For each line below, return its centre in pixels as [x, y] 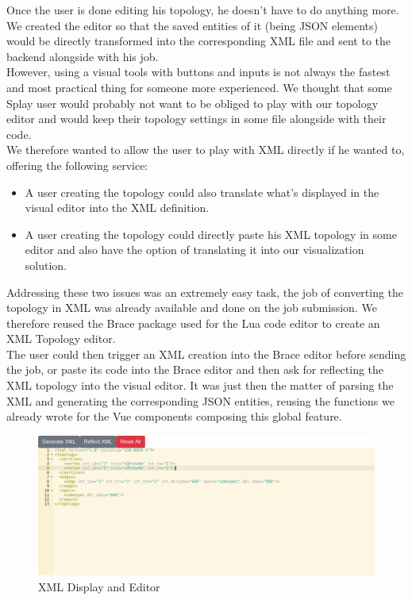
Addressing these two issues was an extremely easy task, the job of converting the [205, 292]
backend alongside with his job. [83, 56]
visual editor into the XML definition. [117, 208]
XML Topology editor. [61, 338]
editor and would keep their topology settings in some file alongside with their [196, 119]
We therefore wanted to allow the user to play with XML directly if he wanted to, [206, 150]
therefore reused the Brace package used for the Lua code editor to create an [193, 323]
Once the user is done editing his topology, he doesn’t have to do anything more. [203, 10]
